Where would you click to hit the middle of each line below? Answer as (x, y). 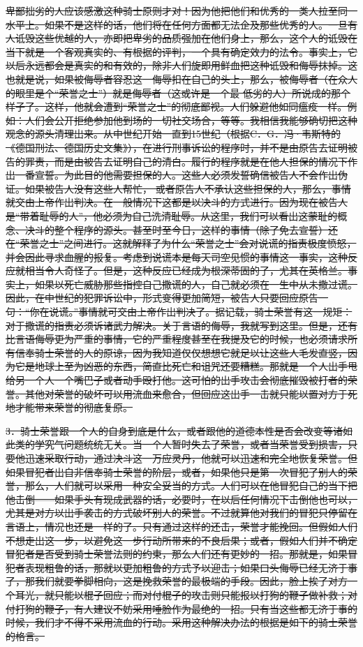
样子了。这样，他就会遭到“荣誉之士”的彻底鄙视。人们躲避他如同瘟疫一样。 (177, 106)
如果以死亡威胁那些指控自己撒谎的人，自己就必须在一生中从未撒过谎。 (196, 284)
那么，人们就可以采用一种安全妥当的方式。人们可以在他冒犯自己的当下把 (191, 485)
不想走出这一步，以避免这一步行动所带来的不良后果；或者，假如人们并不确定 (181, 540)
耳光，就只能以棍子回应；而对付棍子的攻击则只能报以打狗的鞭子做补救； (181, 594)
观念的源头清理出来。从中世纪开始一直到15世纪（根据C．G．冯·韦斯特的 (173, 134)
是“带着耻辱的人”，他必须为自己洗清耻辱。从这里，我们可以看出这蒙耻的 (172, 215)
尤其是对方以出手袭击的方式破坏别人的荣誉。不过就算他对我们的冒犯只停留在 (181, 513)
